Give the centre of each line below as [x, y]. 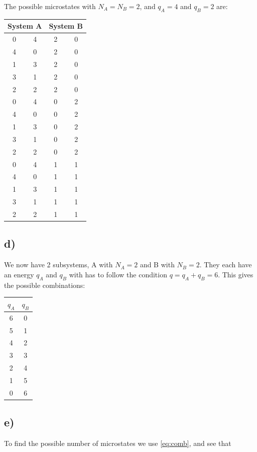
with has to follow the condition [118, 274]
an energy [19, 274]
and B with [157, 265]
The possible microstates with [50, 6]
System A [25, 26]
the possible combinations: [45, 285]
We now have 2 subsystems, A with [58, 265]
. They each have [226, 265]
